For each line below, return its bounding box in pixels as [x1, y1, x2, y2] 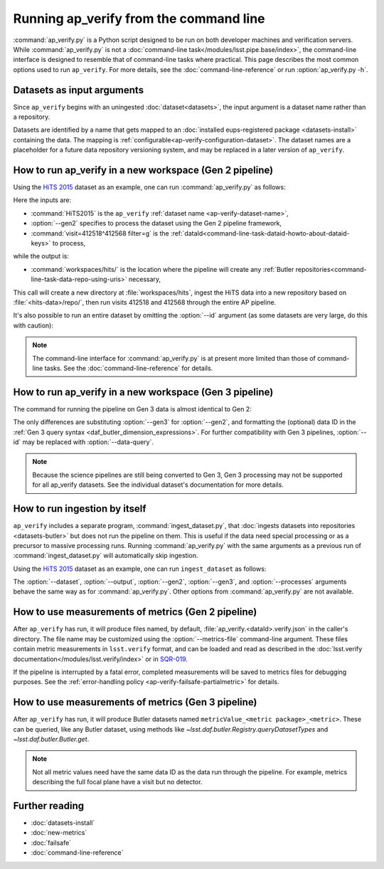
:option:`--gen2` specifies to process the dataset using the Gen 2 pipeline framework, [31, 219, 282, 228]
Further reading [13, 799, 85, 811]
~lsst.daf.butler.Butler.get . [13, 735, 90, 743]
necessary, [128, 275, 161, 284]
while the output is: [13, 252, 70, 260]
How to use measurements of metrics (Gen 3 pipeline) [13, 696, 257, 708]
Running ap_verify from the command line [13, 11, 266, 26]
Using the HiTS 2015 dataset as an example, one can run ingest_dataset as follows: [13, 564, 267, 573]
